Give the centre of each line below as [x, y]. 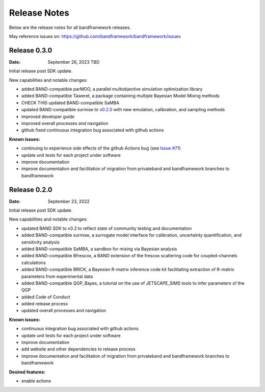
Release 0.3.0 [31, 50]
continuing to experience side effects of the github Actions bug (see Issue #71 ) [101, 148]
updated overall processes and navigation [64, 311]
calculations [34, 263]
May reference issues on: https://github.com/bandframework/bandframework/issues [95, 36]
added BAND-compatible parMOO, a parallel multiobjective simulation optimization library [112, 89]
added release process [45, 304]
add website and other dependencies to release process [79, 349]
